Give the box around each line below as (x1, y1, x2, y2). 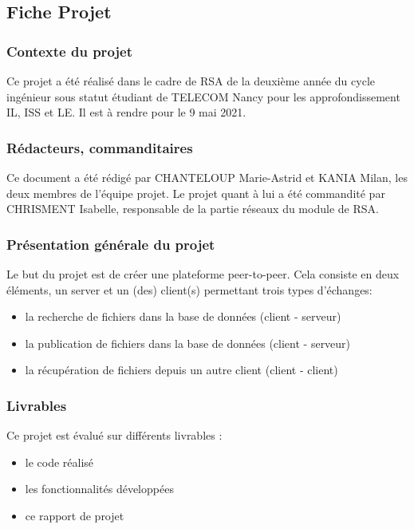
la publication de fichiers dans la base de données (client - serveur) (25, 334, 351, 351)
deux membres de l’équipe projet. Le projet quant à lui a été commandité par (6, 184, 385, 201)
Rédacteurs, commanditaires (6, 137, 193, 157)
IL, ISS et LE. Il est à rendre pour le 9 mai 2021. (6, 104, 246, 120)
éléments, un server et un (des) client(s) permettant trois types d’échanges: (6, 281, 373, 298)
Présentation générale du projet (6, 234, 215, 254)
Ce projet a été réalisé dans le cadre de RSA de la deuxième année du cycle (6, 73, 375, 89)
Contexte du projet (6, 41, 132, 61)
